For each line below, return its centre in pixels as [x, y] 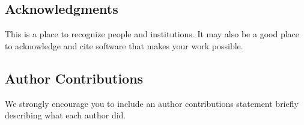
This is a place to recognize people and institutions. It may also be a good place [152, 34]
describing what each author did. [65, 115]
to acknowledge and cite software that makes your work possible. [124, 45]
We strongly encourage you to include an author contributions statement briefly [152, 103]
